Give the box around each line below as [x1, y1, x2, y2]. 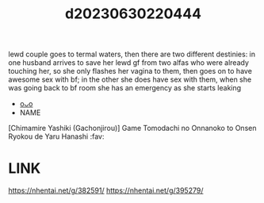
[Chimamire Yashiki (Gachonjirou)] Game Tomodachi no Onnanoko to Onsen [8, 124, 257, 133]
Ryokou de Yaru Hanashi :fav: [8, 132, 105, 141]
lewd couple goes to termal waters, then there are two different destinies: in [8, 49, 256, 59]
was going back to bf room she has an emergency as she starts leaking [8, 83, 242, 93]
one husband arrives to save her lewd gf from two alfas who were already [8, 58, 250, 67]
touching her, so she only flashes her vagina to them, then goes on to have [8, 67, 252, 76]
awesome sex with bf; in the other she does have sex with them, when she [8, 75, 252, 84]
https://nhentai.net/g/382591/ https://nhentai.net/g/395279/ [8, 186, 204, 195]
